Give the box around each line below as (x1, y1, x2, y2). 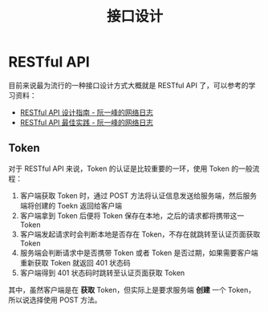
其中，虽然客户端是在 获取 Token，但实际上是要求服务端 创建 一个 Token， (8, 285, 255, 294)
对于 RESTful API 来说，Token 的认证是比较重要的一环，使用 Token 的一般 (8, 164, 253, 173)
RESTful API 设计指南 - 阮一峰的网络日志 (19, 107, 154, 117)
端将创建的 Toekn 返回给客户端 (19, 201, 123, 210)
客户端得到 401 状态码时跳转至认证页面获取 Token (19, 268, 185, 278)
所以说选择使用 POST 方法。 (8, 294, 102, 305)
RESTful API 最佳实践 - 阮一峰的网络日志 (19, 117, 154, 127)
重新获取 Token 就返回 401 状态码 (19, 257, 131, 267)
